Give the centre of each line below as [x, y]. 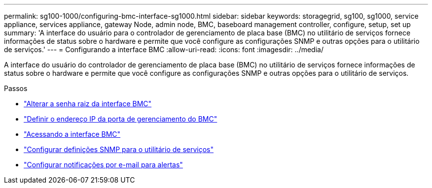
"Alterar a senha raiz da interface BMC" [88, 104]
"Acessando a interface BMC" [72, 134]
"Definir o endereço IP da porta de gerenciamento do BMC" [121, 119]
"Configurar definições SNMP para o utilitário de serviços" [119, 149]
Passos [16, 88]
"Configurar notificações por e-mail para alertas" [103, 165]
